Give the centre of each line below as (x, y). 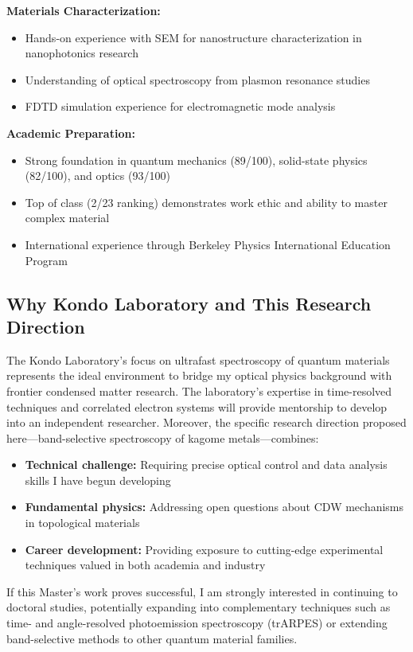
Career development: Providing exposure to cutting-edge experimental (204, 549)
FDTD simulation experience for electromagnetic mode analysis (180, 106)
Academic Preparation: (71, 133)
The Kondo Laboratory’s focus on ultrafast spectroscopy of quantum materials (198, 359)
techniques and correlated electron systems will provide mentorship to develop (197, 406)
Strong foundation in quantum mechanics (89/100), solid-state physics (196, 160)
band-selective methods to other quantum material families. (152, 638)
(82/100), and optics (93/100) (97, 176)
